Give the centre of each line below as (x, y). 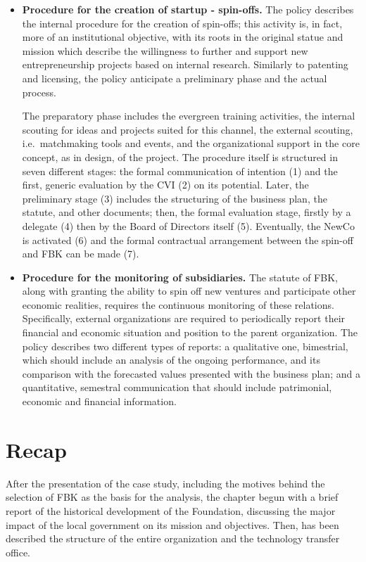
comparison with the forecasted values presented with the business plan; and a (191, 373)
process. (39, 92)
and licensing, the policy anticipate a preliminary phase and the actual (175, 78)
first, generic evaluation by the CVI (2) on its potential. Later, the (165, 185)
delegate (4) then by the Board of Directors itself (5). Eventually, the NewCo (188, 225)
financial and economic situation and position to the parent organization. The (190, 332)
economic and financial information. (99, 401)
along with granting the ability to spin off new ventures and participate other (189, 291)
